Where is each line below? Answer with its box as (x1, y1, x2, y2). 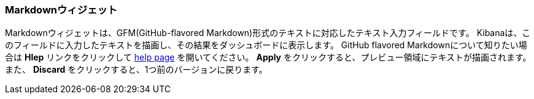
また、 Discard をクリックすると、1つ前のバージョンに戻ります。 (5, 64, 268, 75)
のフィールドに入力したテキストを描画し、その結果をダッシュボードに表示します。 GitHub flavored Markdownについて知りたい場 (5, 40, 527, 51)
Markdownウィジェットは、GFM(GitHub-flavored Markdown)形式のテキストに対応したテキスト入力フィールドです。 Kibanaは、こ (5, 28, 531, 38)
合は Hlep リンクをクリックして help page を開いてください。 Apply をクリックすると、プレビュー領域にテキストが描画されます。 (5, 52, 532, 63)
